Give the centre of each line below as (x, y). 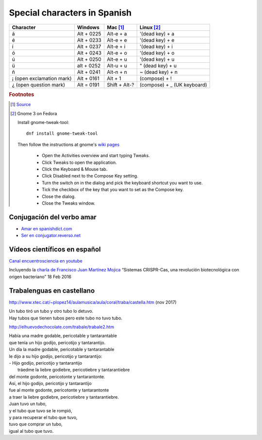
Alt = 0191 (88, 85)
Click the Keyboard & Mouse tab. (75, 169)
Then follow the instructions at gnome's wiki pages (69, 144)
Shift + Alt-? (121, 85)
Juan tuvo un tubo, (28, 404)
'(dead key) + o (157, 53)
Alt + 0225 (89, 34)
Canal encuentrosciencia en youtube (46, 261)
